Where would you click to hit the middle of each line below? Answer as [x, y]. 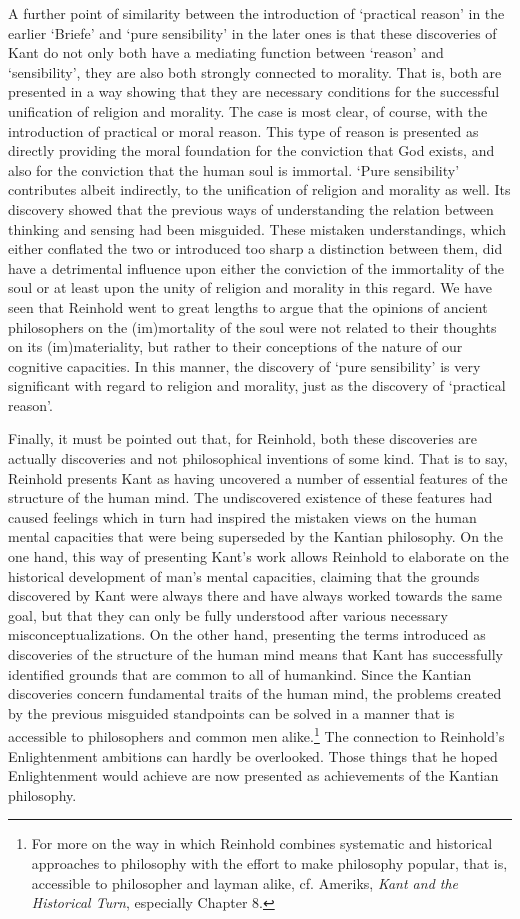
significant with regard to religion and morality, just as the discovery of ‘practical [257, 385]
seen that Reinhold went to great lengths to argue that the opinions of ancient [248, 306]
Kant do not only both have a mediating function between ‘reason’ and [226, 52]
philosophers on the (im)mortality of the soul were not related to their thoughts [252, 326]
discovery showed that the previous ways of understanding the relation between [251, 208]
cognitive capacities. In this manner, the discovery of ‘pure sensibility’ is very [244, 365]
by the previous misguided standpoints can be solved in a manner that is [231, 712]
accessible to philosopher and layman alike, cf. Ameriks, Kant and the [245, 882]
